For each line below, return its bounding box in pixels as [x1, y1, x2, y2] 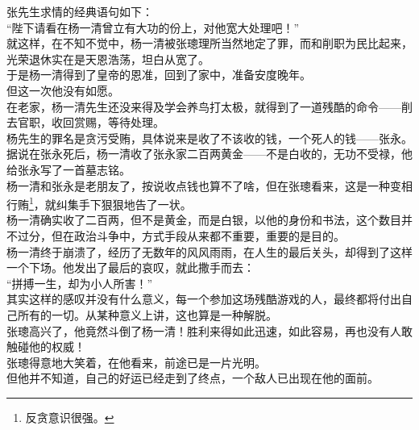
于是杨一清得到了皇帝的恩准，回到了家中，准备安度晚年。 [6, 66, 311, 83]
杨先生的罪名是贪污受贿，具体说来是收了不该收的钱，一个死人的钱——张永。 [6, 129, 413, 146]
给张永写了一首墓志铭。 [6, 161, 131, 177]
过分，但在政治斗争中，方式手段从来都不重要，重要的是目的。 [17, 227, 345, 244]
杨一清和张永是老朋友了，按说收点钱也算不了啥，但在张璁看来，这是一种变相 [6, 177, 413, 194]
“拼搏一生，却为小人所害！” [6, 274, 153, 291]
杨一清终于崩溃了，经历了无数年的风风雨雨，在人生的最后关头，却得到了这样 [6, 243, 413, 260]
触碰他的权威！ [6, 338, 85, 355]
